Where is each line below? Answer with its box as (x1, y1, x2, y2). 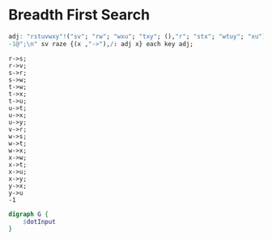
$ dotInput (23, 217, 57, 225)
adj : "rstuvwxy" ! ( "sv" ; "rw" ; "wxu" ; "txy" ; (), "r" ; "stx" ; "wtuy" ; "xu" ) (8, 32, 266, 40)
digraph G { (8, 210, 49, 218)
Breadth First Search (8, 6, 151, 24)
